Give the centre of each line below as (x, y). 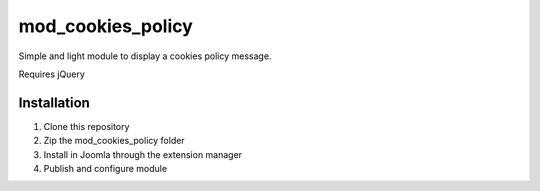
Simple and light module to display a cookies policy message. (145, 56)
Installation (54, 102)
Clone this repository (86, 126)
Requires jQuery (51, 74)
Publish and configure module (105, 169)
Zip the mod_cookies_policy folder (114, 141)
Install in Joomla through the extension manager (143, 154)
